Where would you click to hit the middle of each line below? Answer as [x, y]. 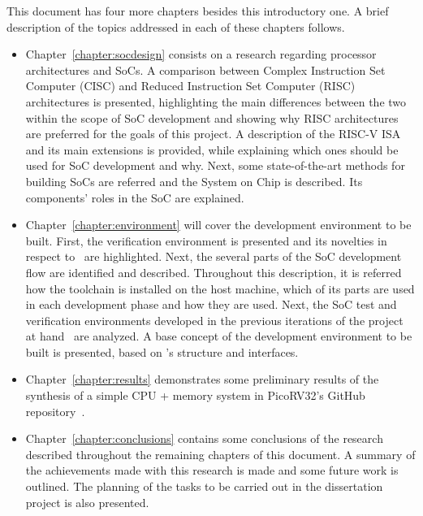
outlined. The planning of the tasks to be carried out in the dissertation [204, 486]
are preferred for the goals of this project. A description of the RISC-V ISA [213, 134]
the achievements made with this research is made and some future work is [212, 470]
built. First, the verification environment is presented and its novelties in [206, 240]
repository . [55, 411]
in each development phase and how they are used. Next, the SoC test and [211, 304]
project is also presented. [87, 502]
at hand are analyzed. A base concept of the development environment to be [219, 336]
